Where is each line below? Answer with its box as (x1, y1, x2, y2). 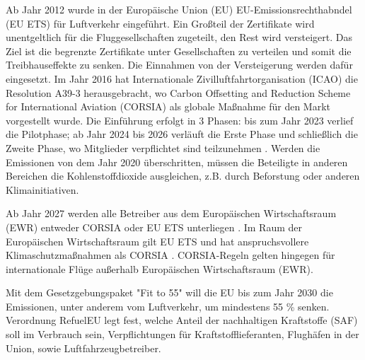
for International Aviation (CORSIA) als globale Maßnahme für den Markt (6, 99, 330, 114)
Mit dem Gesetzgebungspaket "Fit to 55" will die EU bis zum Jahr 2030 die (6, 285, 333, 300)
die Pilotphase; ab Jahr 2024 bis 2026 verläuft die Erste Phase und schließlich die (6, 127, 358, 141)
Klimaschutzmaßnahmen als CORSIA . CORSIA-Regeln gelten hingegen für (6, 248, 335, 262)
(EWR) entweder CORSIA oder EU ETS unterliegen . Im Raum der (6, 219, 302, 234)
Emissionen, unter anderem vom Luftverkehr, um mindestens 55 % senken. (6, 298, 330, 313)
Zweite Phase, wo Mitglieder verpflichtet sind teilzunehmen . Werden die (6, 140, 320, 155)
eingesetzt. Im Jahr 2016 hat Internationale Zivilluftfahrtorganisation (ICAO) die (6, 71, 358, 86)
